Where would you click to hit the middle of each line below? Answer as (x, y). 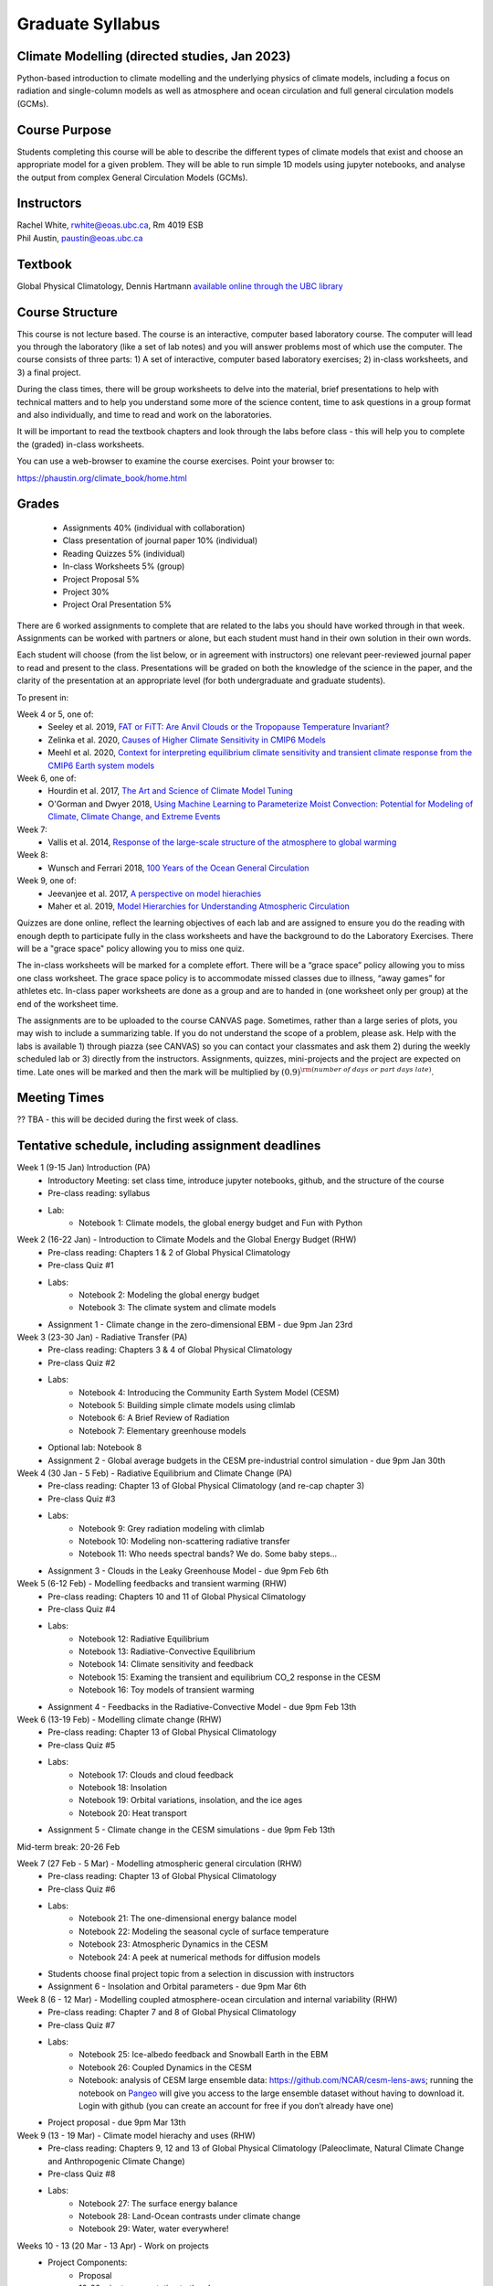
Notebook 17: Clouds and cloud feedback (156, 1775)
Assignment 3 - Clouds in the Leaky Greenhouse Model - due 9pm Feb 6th (188, 1570)
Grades (38, 504)
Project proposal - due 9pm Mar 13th (117, 2122)
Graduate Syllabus (89, 24)
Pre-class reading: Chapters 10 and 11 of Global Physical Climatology (177, 1597)
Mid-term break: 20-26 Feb (68, 1846)
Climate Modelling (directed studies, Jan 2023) (154, 56)
